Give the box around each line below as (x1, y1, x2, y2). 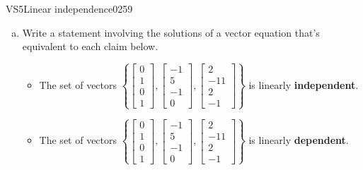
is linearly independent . (248, 77, 359, 92)
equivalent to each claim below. (22, 39, 159, 54)
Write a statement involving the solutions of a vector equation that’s (22, 25, 320, 40)
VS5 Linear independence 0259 (6, 1, 133, 16)
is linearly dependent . (248, 133, 349, 147)
